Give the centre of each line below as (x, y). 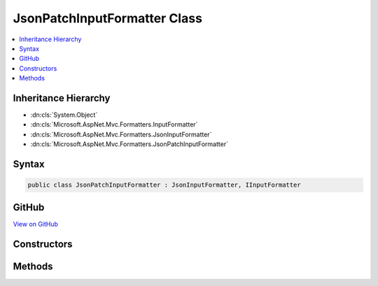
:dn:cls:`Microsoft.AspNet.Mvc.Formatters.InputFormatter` (114, 124)
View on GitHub (36, 224)
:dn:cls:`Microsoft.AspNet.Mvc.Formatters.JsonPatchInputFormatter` (129, 144)
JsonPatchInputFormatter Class (108, 18)
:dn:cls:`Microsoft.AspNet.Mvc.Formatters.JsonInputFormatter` (121, 134)
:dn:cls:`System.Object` (64, 115)
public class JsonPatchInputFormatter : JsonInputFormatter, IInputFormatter (164, 185)
